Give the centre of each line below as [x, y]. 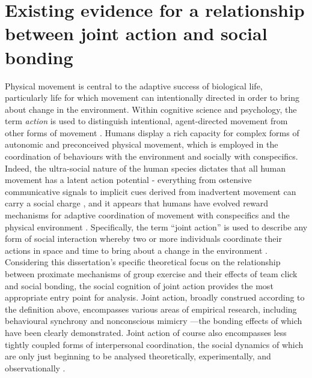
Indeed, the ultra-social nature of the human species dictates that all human [145, 168]
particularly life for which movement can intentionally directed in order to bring [152, 97]
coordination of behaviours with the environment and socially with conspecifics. [151, 156]
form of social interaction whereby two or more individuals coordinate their [143, 238]
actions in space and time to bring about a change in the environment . [136, 250]
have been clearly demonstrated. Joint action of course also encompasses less [146, 332]
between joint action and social [136, 33]
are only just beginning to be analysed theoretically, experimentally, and [138, 356]
